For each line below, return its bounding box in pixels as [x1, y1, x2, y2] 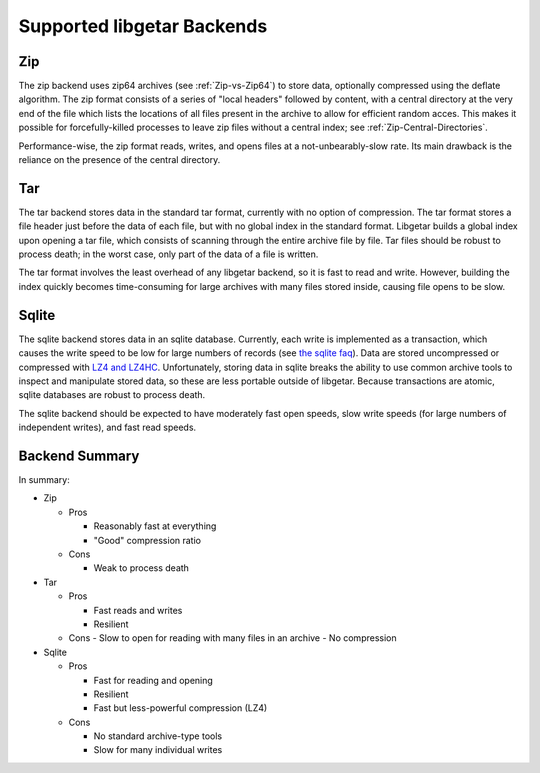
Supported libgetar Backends [18, 15, 268, 37]
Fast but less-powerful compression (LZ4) [93, 702, 268, 714]
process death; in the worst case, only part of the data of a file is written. [18, 248, 319, 260]
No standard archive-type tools [93, 730, 223, 742]
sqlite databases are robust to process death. [18, 389, 206, 401]
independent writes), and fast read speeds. [18, 421, 197, 434]
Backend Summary [18, 447, 140, 464]
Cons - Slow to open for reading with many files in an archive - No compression [68, 632, 397, 644]
